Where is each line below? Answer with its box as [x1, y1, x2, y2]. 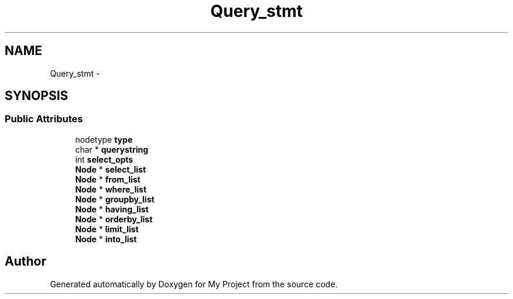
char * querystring [75, 144, 149, 154]
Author [5, 254, 46, 269]
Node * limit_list [75, 224, 139, 234]
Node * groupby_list [75, 194, 155, 204]
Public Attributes [5, 113, 83, 125]
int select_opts [75, 154, 134, 164]
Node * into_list [75, 233, 137, 244]
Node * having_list [75, 204, 149, 214]
